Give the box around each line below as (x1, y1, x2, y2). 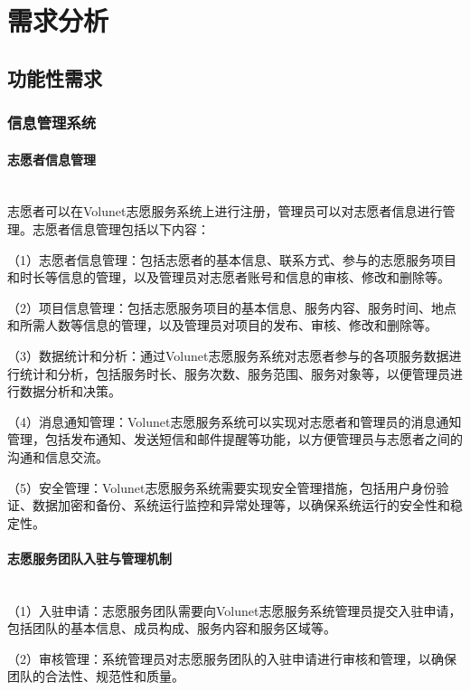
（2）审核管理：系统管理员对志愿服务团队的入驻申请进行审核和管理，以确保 (7, 648, 456, 667)
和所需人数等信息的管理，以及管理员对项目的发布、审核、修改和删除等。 (7, 316, 437, 335)
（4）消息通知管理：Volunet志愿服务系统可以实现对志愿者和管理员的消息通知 (7, 412, 462, 431)
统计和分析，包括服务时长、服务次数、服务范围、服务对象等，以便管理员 (19, 364, 450, 383)
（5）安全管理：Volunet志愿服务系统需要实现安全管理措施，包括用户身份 (7, 478, 437, 497)
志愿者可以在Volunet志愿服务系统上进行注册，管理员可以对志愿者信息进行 (7, 202, 443, 221)
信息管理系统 (7, 111, 97, 134)
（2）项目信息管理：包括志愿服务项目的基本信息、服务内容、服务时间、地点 (7, 298, 456, 317)
